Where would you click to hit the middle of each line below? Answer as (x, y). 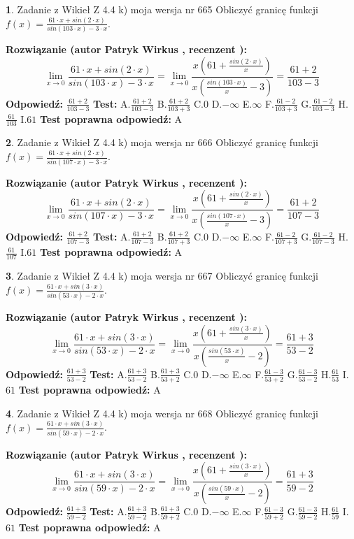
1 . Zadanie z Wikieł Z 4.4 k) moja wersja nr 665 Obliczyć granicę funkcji (162, 9)
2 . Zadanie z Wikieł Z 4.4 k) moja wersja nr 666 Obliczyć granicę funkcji (162, 142)
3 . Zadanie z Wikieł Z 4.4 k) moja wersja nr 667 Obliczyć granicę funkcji (162, 275)
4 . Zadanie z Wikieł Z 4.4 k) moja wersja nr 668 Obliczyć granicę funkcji (162, 413)
